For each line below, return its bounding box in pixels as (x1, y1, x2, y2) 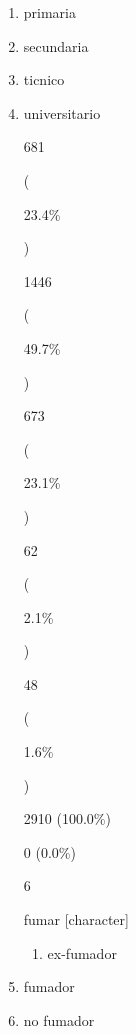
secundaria (23, 35, 89, 56)
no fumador (23, 1009, 95, 1030)
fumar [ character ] (23, 909, 129, 930)
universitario (23, 102, 101, 123)
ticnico (23, 69, 65, 90)
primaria (23, 2, 77, 22)
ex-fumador (47, 942, 117, 963)
